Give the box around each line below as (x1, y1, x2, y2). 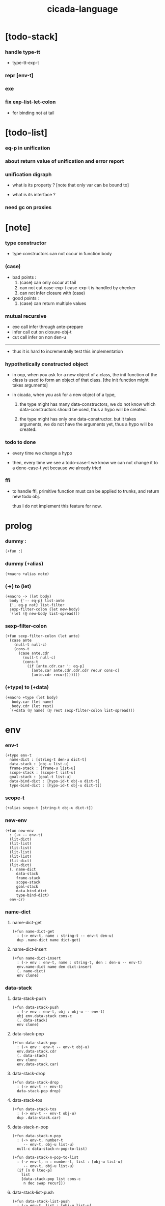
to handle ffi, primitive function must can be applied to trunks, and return (12, 488, 160, 494)
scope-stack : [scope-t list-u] (9, 770, 76, 775)
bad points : (12, 274, 37, 280)
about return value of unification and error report (5, 157, 124, 164)
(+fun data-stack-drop (12, 1080, 59, 1085)
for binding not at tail (12, 110, 55, 116)
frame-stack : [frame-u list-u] (9, 766, 76, 771)
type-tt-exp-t (12, 60, 39, 66)
